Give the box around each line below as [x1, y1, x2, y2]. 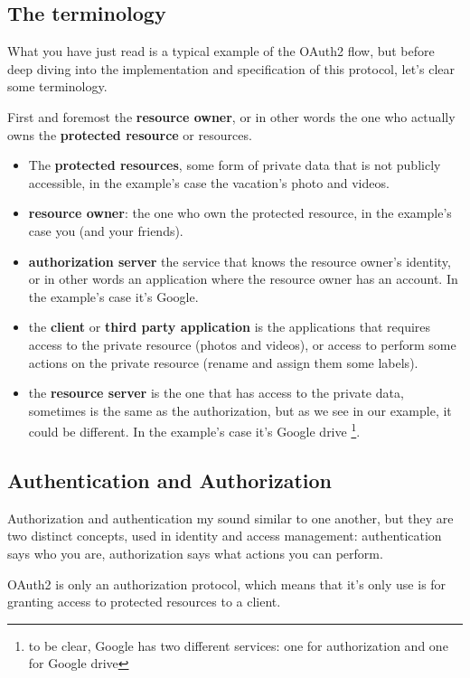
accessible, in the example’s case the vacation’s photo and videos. [28, 173, 390, 192]
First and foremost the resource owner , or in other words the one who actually [7, 107, 456, 126]
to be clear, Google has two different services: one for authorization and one [28, 636, 448, 654]
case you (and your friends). [28, 221, 183, 240]
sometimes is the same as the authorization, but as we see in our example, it [28, 400, 452, 419]
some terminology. [7, 77, 108, 96]
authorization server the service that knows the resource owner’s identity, [28, 251, 451, 270]
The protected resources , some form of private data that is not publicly [28, 155, 441, 174]
